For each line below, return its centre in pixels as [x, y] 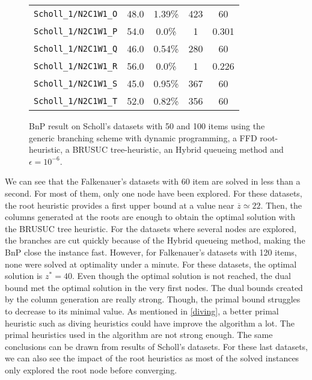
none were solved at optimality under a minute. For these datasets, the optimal [151, 264]
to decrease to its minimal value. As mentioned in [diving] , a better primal [142, 311]
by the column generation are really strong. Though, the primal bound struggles [153, 299]
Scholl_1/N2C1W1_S [76, 83]
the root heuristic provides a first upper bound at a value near [120, 205]
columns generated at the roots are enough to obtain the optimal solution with [150, 217]
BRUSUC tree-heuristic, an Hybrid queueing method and [178, 149]
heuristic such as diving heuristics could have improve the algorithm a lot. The [150, 323]
